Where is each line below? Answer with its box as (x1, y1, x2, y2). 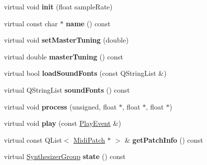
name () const (66, 18, 111, 28)
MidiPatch (73, 134, 105, 145)
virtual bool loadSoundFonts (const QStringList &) (4, 68, 167, 78)
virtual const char (4, 18, 58, 28)
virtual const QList (4, 134, 62, 145)
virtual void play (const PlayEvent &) (4, 118, 121, 128)
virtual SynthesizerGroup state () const (4, 151, 126, 162)
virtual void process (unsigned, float (4, 101, 117, 111)
